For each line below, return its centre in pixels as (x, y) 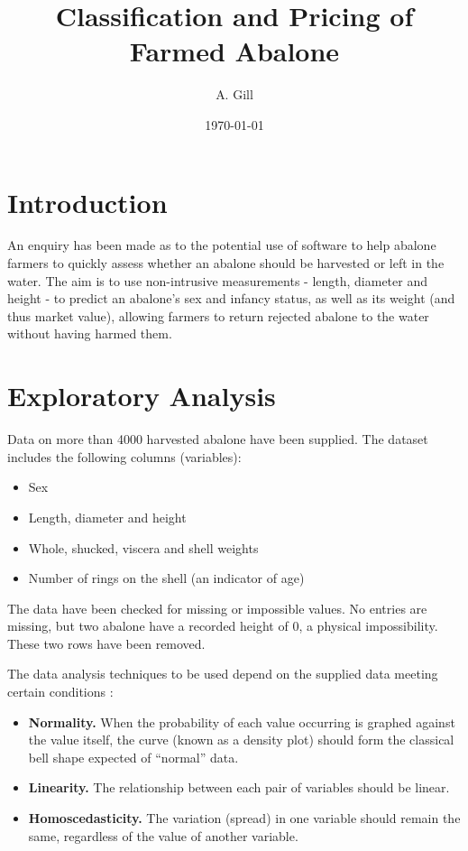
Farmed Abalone (234, 51)
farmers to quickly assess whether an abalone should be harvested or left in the (226, 263)
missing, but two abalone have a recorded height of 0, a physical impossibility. (223, 626)
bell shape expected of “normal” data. (133, 757)
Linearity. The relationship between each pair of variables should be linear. (239, 787)
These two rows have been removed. (106, 643)
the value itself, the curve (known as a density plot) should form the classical (241, 740)
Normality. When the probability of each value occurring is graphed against (242, 721)
